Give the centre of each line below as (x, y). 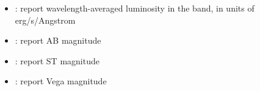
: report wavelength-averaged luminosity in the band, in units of (135, 8)
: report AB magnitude (58, 40)
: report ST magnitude (57, 60)
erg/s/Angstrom (45, 20)
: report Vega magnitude (61, 81)
